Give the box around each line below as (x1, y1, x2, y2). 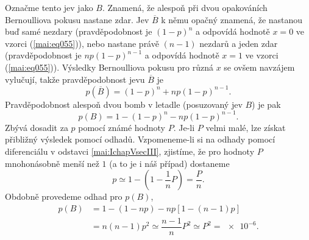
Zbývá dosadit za (5, 121, 68, 133)
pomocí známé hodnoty (78, 121, 166, 133)
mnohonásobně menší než (5, 157, 99, 169)
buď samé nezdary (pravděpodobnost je (5, 25, 152, 38)
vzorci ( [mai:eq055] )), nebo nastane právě (5, 37, 159, 49)
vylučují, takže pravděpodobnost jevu (5, 72, 145, 85)
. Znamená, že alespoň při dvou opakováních (102, 1, 268, 13)
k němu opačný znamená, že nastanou (161, 13, 303, 26)
